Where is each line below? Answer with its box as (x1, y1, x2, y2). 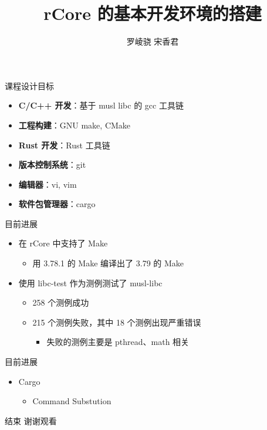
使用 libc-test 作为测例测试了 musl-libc (18, 276, 163, 289)
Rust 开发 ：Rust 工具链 (18, 138, 110, 151)
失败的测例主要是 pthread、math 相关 (46, 336, 190, 348)
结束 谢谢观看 (5, 414, 57, 426)
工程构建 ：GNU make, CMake (18, 118, 131, 131)
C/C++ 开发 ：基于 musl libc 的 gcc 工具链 (18, 99, 184, 111)
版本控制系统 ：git (18, 158, 86, 171)
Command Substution (32, 395, 111, 407)
